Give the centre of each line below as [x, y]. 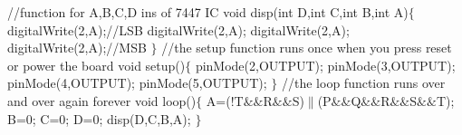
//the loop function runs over [364, 83]
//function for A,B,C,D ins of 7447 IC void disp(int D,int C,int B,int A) [208, 12]
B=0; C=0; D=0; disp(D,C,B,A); [99, 118]
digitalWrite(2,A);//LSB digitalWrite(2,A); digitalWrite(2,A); [178, 29]
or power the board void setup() [96, 65]
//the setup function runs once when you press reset [307, 48]
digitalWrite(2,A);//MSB [77, 48]
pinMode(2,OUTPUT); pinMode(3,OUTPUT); [325, 65]
